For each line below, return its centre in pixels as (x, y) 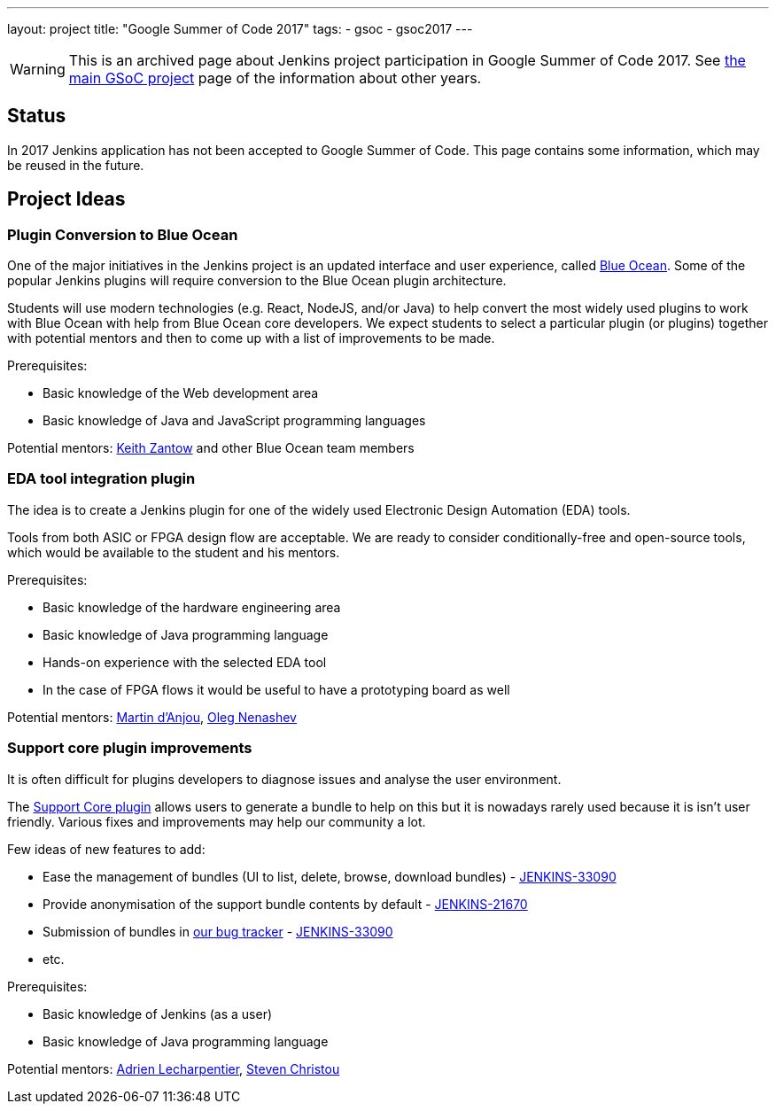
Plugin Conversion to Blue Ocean (123, 234)
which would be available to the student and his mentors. (174, 552)
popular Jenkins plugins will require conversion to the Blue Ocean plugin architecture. (257, 281)
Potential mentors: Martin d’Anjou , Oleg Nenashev (152, 717)
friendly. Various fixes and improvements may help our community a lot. (217, 821)
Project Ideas (66, 199)
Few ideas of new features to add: (106, 849)
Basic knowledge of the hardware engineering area (192, 607)
